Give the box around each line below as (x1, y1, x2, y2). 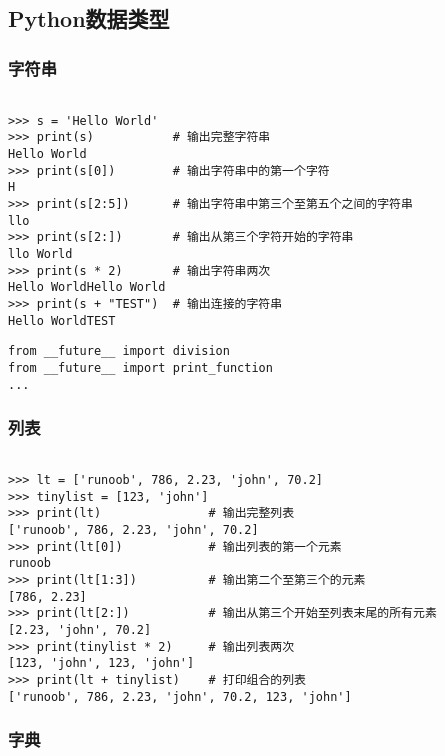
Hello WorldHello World (8, 280, 166, 295)
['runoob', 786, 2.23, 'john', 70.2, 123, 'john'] (8, 689, 352, 704)
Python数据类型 (8, 3, 170, 34)
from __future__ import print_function (8, 360, 273, 375)
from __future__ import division (8, 344, 230, 359)
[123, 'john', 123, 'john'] (8, 656, 195, 671)
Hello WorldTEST (8, 313, 116, 328)
